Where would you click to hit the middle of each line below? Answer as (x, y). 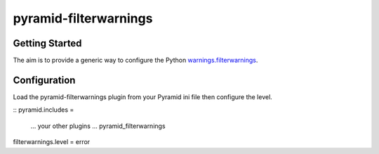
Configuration (44, 80)
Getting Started (47, 43)
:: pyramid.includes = (44, 110)
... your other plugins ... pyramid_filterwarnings (98, 126)
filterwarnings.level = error (52, 142)
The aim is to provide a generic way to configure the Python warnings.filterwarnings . (135, 60)
